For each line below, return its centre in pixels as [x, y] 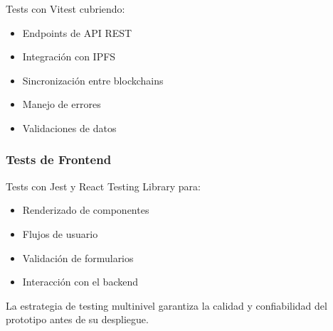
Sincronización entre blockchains [93, 80]
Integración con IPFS [69, 56]
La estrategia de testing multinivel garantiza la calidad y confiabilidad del [166, 305]
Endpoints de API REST [77, 32]
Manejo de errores [62, 104]
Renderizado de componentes [86, 210]
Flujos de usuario [60, 233]
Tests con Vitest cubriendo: [65, 9]
